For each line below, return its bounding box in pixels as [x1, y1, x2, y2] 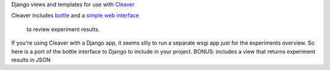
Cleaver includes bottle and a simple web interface [11, 12, 139, 19]
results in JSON [11, 56, 51, 63]
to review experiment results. [26, 25, 100, 33]
